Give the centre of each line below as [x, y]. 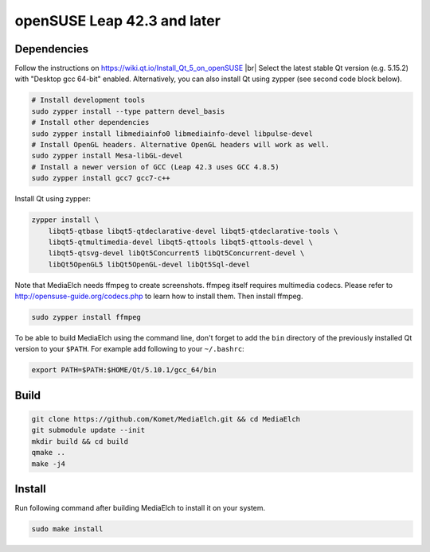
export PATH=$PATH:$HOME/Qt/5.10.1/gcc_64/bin [124, 370]
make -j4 [49, 464]
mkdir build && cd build [80, 441]
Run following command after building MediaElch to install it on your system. [140, 508]
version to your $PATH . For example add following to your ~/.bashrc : [129, 349]
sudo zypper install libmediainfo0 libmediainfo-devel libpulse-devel [172, 134]
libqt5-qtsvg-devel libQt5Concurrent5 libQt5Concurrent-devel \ [176, 253]
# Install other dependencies [90, 122]
